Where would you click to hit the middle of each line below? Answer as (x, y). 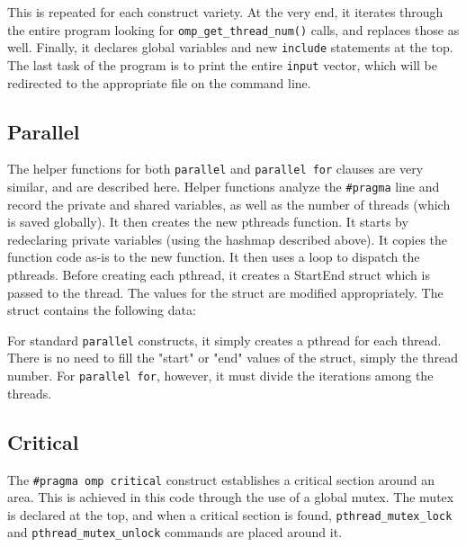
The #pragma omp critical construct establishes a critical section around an (221, 479)
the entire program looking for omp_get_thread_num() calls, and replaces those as (233, 29)
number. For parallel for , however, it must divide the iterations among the (220, 376)
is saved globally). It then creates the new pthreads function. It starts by (208, 222)
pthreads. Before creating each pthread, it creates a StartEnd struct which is (219, 275)
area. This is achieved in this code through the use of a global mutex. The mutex (231, 497)
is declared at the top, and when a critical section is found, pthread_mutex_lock (230, 514)
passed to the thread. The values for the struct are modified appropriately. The (225, 292)
